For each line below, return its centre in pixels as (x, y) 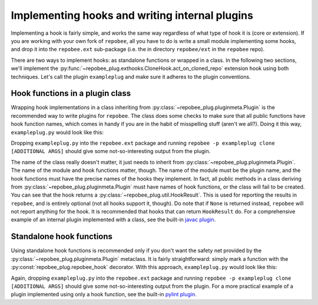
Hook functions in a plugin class (71, 93)
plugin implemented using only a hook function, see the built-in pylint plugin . (104, 294)
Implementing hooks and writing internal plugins (132, 15)
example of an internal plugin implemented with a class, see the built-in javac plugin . (113, 220)
